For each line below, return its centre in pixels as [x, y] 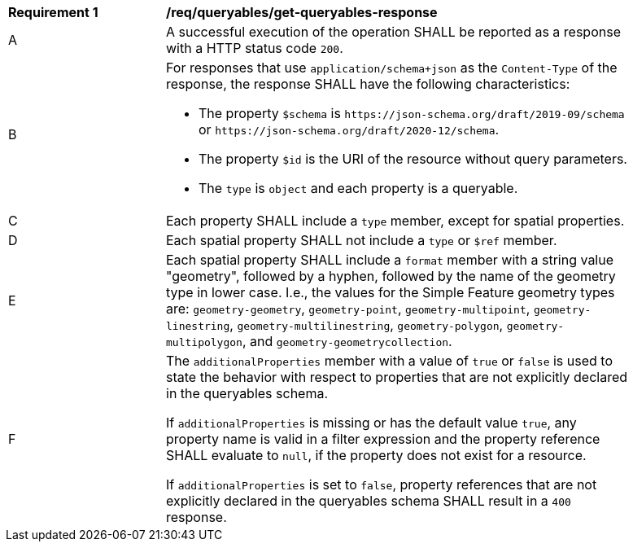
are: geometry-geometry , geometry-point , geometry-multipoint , [348, 309]
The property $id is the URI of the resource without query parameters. [413, 159]
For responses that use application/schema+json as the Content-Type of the [392, 68]
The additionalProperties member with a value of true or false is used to [390, 361]
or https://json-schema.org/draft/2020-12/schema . [349, 129]
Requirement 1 [53, 12]
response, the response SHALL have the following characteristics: [368, 84]
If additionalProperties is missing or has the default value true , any [371, 423]
